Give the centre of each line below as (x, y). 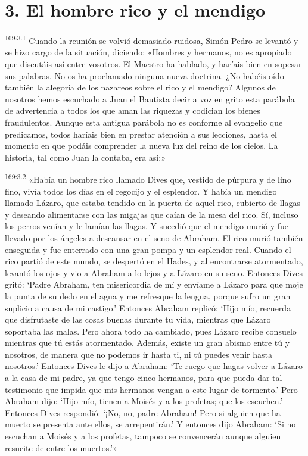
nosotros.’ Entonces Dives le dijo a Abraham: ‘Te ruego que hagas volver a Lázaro (154, 366)
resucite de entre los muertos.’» (61, 447)
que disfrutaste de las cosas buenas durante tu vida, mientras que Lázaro (138, 319)
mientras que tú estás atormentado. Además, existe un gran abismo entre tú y (147, 343)
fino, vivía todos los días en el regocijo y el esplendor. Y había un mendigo (141, 191)
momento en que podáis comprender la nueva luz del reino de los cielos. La (141, 146)
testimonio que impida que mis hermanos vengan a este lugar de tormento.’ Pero (151, 389)
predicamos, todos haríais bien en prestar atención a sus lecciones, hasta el (141, 134)
